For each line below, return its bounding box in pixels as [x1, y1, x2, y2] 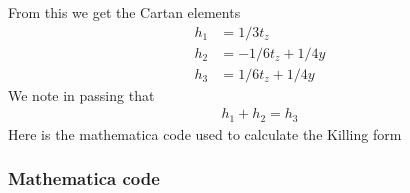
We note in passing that [8, 84, 155, 105]
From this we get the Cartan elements [8, 2, 241, 22]
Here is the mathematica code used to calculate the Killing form [8, 123, 402, 144]
